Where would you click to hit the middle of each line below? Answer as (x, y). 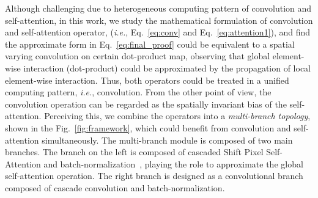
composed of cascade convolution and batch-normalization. (115, 187)
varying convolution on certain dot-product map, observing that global (138, 56)
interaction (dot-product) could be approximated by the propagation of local (167, 68)
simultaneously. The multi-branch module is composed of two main (167, 140)
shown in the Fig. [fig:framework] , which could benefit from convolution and (148, 127)
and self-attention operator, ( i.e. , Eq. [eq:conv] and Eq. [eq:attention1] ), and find (158, 32)
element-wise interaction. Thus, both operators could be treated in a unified (147, 80)
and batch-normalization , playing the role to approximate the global (173, 163)
